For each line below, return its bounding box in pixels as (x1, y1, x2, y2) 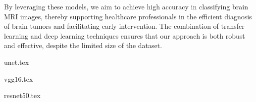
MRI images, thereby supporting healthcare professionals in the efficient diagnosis (4, 11, 252, 21)
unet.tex (4, 56, 29, 67)
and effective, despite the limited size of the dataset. (4, 40, 162, 51)
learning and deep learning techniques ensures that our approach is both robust (4, 30, 245, 41)
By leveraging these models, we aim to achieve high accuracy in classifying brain (4, 1, 248, 11)
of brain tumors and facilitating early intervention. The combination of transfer (4, 21, 245, 31)
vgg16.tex (4, 73, 33, 84)
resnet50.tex (4, 90, 41, 101)
